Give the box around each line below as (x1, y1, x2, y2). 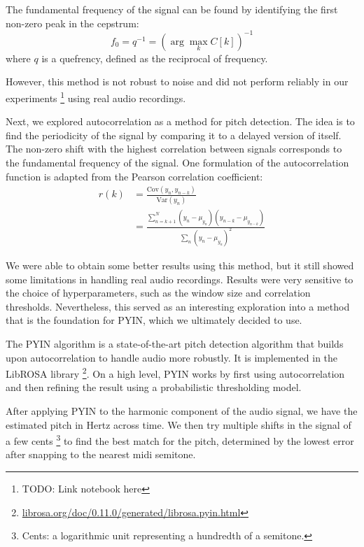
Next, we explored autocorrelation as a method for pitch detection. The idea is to (6, 114, 355, 129)
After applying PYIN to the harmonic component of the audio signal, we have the (6, 403, 358, 418)
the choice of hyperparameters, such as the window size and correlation (6, 285, 311, 300)
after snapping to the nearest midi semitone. (6, 447, 196, 462)
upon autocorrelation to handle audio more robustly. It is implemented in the (6, 350, 338, 364)
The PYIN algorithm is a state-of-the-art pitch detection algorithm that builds (6, 336, 344, 350)
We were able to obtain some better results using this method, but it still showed (6, 257, 354, 272)
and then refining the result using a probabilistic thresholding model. (6, 380, 302, 395)
